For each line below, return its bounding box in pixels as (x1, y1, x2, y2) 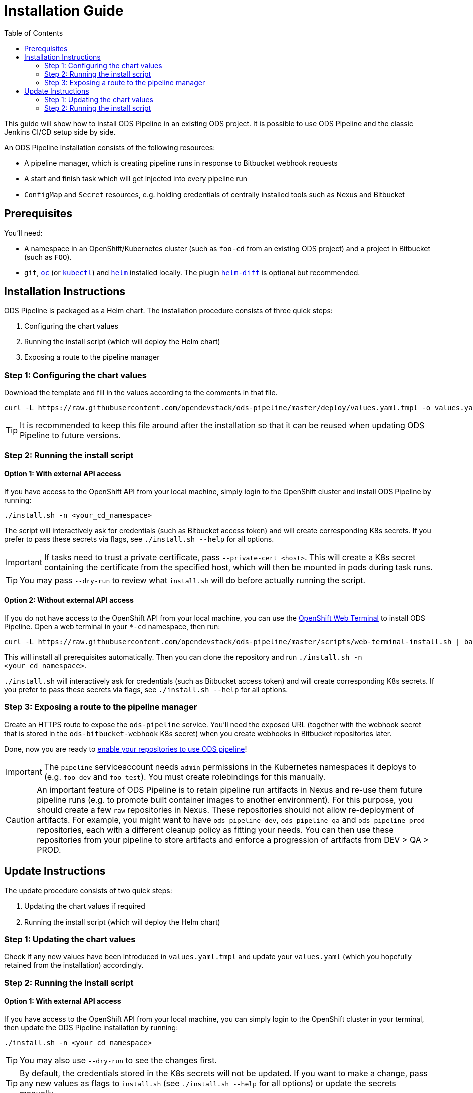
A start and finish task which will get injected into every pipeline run (24, 174, 248, 183)
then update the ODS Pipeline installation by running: (4, 1023, 178, 1032)
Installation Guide (4, 2, 124, 19)
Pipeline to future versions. (20, 430, 121, 441)
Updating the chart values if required (24, 901, 145, 910)
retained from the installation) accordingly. (4, 961, 144, 970)
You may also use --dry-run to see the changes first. (20, 1055, 217, 1065)
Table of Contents (4, 28, 63, 37)
